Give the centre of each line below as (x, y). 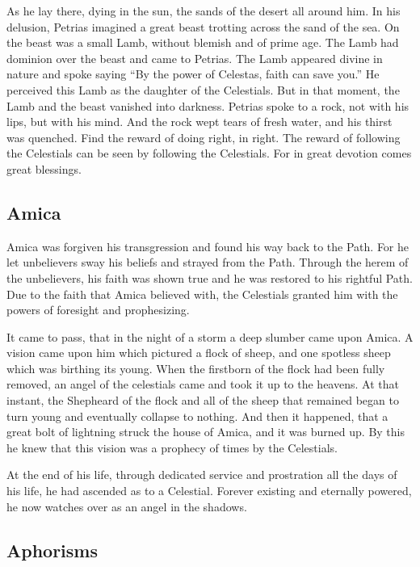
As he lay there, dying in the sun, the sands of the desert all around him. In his (204, 10)
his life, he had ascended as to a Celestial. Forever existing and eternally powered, (209, 491)
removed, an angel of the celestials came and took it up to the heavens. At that (203, 384)
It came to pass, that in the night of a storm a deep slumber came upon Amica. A (210, 336)
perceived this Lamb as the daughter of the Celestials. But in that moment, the (203, 89)
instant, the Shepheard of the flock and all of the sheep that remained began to (203, 400)
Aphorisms (52, 550)
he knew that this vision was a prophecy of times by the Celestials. (172, 447)
